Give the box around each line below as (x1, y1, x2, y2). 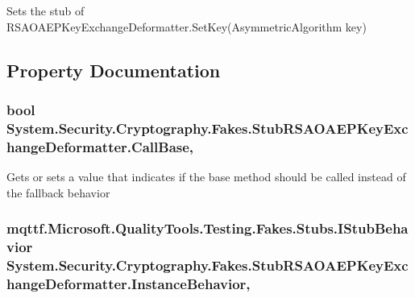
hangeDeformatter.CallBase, (6, 136, 194, 156)
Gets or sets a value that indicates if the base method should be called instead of (6, 168, 406, 185)
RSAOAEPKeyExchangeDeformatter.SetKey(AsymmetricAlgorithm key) (6, 18, 367, 35)
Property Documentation (6, 57, 221, 82)
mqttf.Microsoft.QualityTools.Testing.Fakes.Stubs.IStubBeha (6, 218, 409, 238)
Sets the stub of (6, 2, 85, 19)
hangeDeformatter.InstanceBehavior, (6, 273, 251, 293)
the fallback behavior (6, 184, 110, 201)
